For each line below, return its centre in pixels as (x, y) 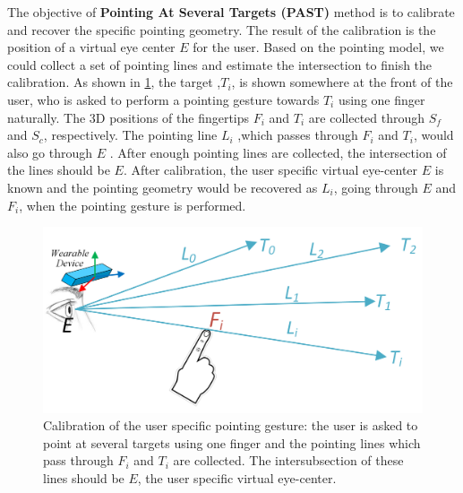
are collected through (367, 117)
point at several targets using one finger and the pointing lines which (232, 442)
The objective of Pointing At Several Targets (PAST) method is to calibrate (231, 12)
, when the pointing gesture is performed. (133, 205)
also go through (50, 152)
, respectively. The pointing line (130, 135)
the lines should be (59, 170)
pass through (78, 460)
